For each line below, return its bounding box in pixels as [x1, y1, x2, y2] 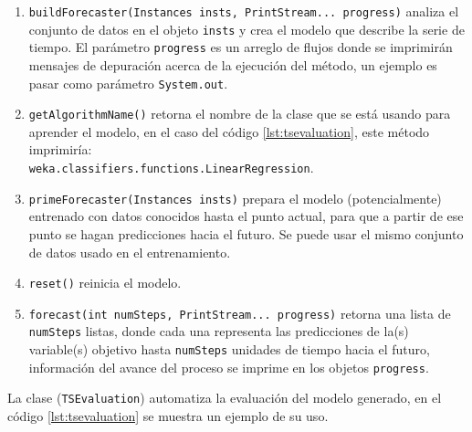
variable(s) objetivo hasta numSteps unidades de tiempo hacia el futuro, [28, 340, 430, 359]
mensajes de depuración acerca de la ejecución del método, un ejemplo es [28, 55, 437, 74]
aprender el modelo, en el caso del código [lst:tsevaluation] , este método [28, 121, 430, 141]
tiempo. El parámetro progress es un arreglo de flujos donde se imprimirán [28, 37, 453, 57]
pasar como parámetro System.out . [28, 73, 228, 92]
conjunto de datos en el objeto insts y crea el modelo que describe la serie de [28, 19, 465, 38]
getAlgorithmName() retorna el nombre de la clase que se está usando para [28, 104, 451, 123]
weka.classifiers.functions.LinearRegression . [28, 158, 314, 177]
